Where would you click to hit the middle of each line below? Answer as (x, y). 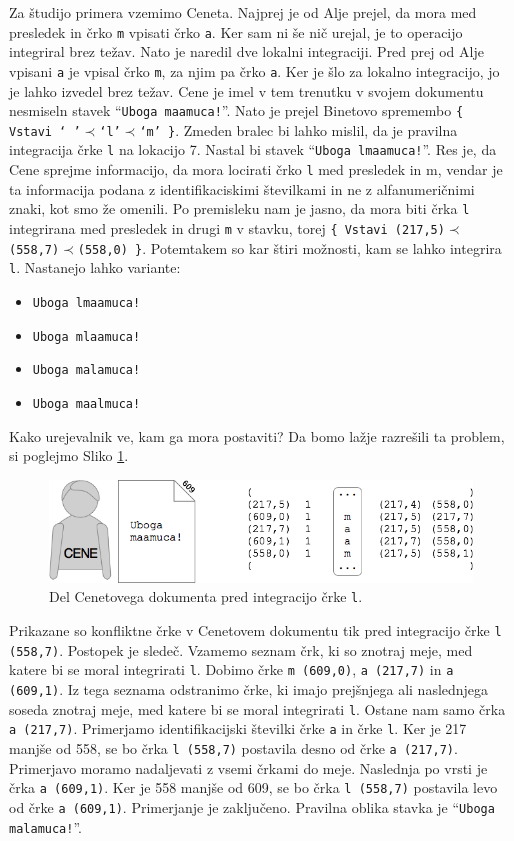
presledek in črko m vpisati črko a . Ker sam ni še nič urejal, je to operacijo (236, 31)
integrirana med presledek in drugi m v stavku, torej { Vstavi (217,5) (227, 227)
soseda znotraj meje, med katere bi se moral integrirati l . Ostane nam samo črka (257, 708)
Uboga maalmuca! (86, 403)
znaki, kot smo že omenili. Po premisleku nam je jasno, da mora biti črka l (239, 208)
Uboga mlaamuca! (86, 336)
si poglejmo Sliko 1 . (69, 455)
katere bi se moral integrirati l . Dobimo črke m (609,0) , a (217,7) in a (231, 669)
